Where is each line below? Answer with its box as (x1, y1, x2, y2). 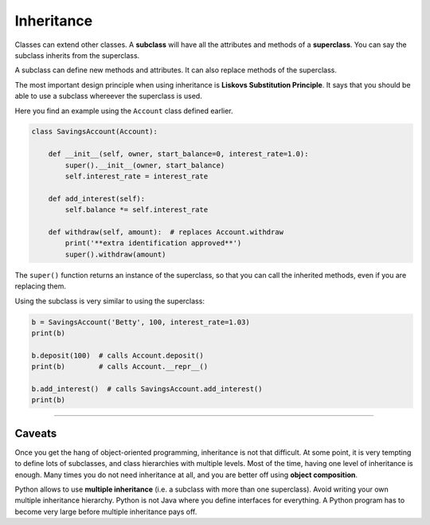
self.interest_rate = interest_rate (64, 172, 209, 181)
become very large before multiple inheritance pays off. (14, 507, 197, 516)
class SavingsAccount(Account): (31, 127, 158, 136)
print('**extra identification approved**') (64, 239, 242, 248)
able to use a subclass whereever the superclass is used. (14, 92, 202, 101)
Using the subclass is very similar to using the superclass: (14, 296, 205, 306)
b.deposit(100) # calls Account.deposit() (31, 351, 205, 360)
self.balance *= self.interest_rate (64, 206, 209, 214)
